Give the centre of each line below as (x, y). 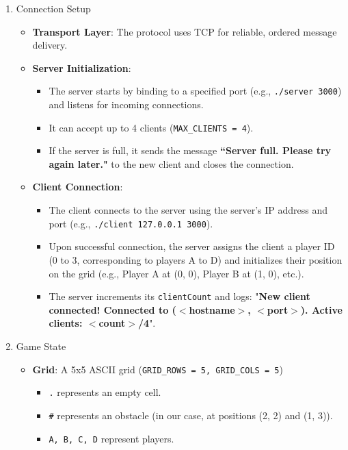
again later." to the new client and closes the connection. (171, 163)
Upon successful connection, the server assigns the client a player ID (192, 246)
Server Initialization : (82, 67)
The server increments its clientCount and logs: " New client (179, 296)
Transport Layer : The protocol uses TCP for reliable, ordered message (185, 31)
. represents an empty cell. (105, 392)
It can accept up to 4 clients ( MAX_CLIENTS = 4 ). (151, 127)
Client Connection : (78, 187)
